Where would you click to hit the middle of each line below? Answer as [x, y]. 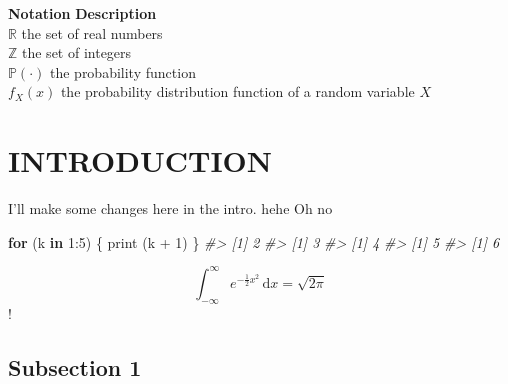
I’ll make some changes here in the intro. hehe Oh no [170, 208]
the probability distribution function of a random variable [237, 91]
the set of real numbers [92, 32]
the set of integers [77, 52]
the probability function [122, 71]
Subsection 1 [75, 366]
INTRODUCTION [140, 160]
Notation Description [82, 13]
